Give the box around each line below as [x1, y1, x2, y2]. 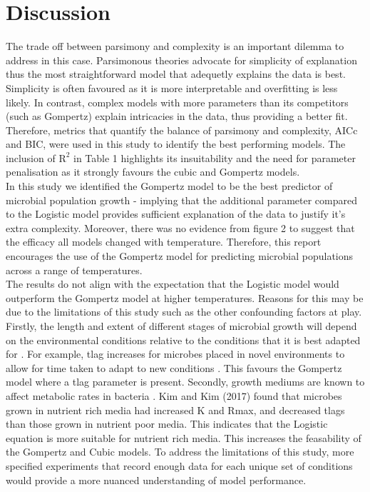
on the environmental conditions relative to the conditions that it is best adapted [6, 332, 361, 347]
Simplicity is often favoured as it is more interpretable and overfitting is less [6, 80, 338, 95]
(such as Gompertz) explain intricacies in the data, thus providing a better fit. [6, 109, 348, 124]
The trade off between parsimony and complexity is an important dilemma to [6, 39, 344, 54]
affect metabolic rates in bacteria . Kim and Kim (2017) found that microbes [6, 388, 342, 403]
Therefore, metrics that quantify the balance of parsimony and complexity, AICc [6, 122, 358, 137]
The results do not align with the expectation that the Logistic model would [6, 276, 339, 291]
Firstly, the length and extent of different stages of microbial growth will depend [6, 318, 357, 333]
